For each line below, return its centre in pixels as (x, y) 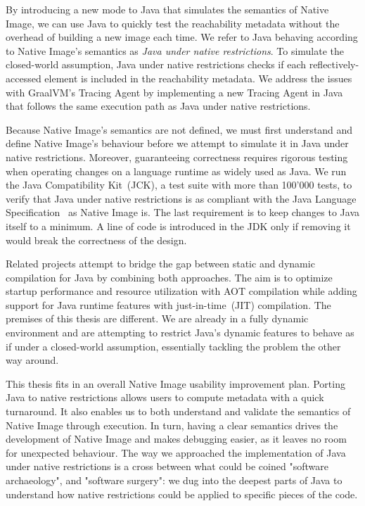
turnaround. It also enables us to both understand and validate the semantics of (178, 411)
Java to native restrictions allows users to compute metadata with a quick (165, 397)
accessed (24, 78)
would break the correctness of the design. (96, 240)
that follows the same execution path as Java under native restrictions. (158, 106)
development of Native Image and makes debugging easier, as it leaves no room (176, 439)
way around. (32, 360)
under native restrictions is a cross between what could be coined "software (167, 466)
